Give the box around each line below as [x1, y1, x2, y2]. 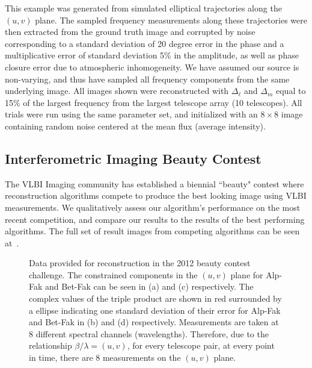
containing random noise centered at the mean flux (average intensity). [5, 119, 266, 132]
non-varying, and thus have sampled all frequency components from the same [5, 72, 290, 85]
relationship [29, 339, 72, 352]
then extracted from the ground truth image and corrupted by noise [5, 25, 255, 38]
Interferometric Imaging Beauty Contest [5, 149, 262, 167]
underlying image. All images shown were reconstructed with [5, 84, 229, 97]
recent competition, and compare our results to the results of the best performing [5, 213, 305, 225]
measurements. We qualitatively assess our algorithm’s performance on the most [5, 201, 301, 213]
